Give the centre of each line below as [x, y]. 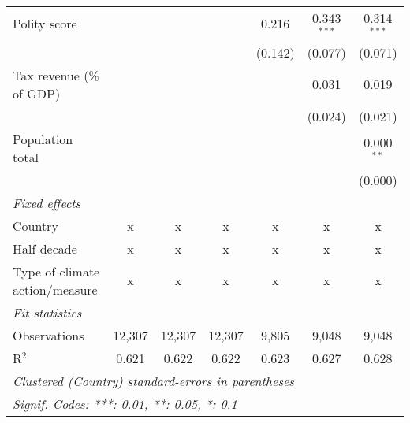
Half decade [45, 248]
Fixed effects [47, 202]
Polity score [45, 24]
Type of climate [56, 271]
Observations [48, 335]
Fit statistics [47, 312]
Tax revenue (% [56, 75]
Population [43, 139]
